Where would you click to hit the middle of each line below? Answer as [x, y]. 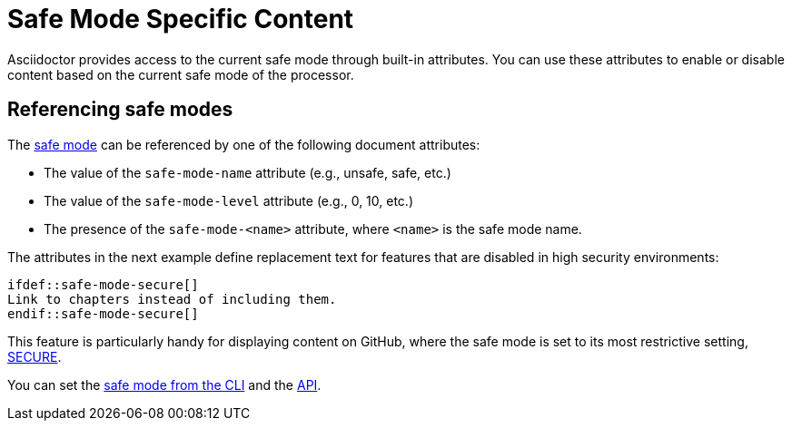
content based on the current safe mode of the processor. [181, 74]
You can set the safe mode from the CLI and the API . [164, 384]
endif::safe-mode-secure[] [103, 313]
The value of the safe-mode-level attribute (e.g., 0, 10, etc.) [228, 200]
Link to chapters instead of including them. [172, 299]
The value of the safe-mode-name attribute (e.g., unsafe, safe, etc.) [247, 172]
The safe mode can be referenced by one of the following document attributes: [244, 144]
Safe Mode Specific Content [181, 19]
